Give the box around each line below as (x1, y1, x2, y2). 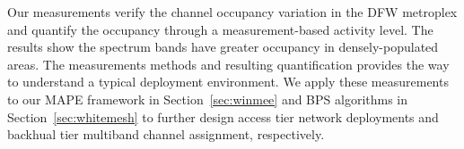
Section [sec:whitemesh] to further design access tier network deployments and (7, 107, 439, 126)
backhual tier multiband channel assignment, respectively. (7, 125, 325, 144)
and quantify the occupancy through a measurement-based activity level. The (7, 20, 433, 38)
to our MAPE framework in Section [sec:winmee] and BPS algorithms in (7, 89, 408, 108)
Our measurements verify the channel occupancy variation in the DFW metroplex (7, 3, 458, 21)
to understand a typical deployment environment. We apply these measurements (7, 72, 449, 91)
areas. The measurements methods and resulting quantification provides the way (7, 54, 450, 73)
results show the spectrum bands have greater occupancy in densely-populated (7, 37, 439, 56)
